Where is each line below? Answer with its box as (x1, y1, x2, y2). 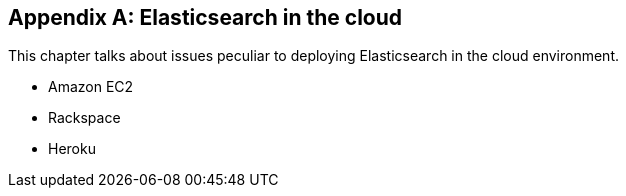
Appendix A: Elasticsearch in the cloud (8, 5, 403, 30)
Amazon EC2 (48, 78, 134, 96)
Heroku (48, 140, 96, 158)
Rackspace (48, 109, 121, 127)
